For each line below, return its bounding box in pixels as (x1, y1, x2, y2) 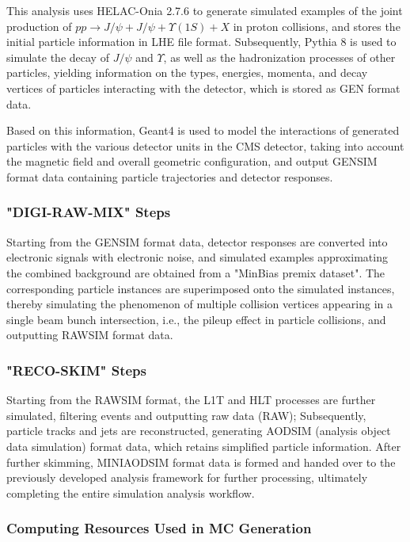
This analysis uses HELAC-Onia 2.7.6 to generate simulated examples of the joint (6, 2, 403, 18)
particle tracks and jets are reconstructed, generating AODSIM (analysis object (6, 422, 391, 439)
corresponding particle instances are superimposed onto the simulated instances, (6, 280, 395, 296)
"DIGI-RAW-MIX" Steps (6, 202, 171, 222)
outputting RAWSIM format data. (6, 326, 173, 343)
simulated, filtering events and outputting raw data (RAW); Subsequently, (6, 406, 366, 423)
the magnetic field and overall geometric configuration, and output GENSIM (6, 153, 378, 170)
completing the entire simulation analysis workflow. (6, 484, 255, 501)
